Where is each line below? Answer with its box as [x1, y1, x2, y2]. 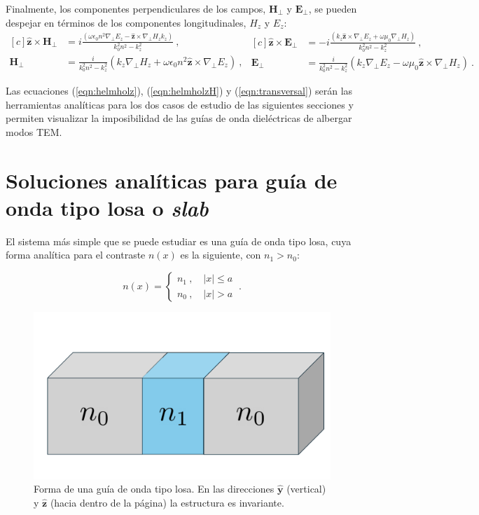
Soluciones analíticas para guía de [6, 165, 338, 194]
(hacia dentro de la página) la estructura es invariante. [50, 495, 284, 509]
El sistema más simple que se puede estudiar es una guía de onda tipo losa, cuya [6, 233, 352, 248]
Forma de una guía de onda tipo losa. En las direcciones [34, 481, 275, 496]
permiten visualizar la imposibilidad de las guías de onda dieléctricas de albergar [6, 111, 352, 125]
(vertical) [286, 481, 326, 496]
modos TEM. [6, 124, 62, 139]
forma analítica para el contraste [6, 247, 146, 262]
